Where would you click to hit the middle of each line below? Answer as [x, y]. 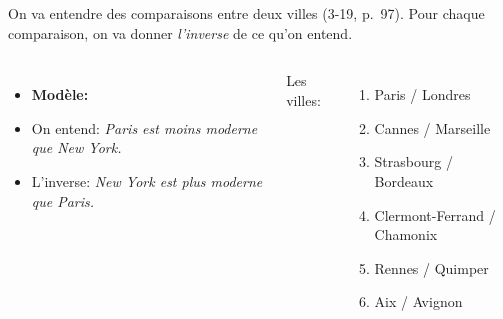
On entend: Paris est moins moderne [144, 127]
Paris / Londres [422, 94]
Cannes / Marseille [432, 127]
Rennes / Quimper [431, 267]
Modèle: [60, 94]
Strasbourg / [413, 161]
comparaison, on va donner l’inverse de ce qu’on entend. [180, 32]
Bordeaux [404, 180]
